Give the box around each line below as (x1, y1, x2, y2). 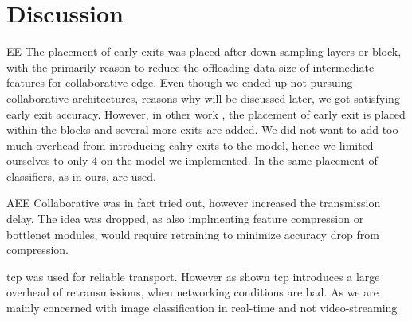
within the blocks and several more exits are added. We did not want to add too (6, 121, 398, 138)
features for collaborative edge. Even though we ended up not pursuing (6, 74, 353, 91)
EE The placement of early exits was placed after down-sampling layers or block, (6, 43, 402, 60)
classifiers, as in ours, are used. (6, 167, 157, 184)
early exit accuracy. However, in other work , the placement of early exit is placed (6, 105, 406, 122)
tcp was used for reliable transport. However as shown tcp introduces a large (6, 268, 380, 284)
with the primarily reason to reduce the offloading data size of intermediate (6, 58, 375, 75)
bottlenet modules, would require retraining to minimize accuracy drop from (6, 225, 379, 242)
